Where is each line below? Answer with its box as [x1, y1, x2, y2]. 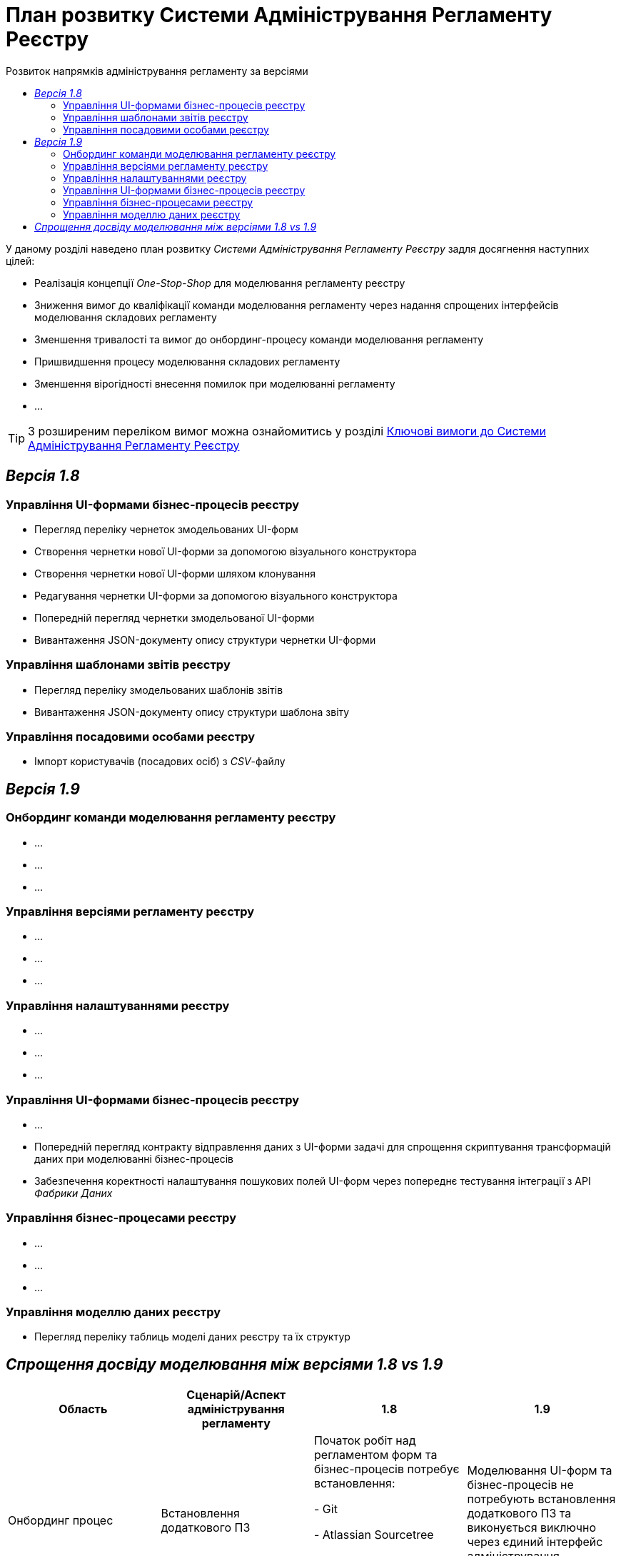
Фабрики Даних [34, 1186, 113, 1199]
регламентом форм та [314, 1448, 438, 1462]
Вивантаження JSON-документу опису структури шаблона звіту [34, 705, 350, 718]
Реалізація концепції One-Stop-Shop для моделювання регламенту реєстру [34, 276, 405, 289]
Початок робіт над [314, 1433, 416, 1448]
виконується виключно [467, 1520, 597, 1535]
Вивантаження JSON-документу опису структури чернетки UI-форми [34, 633, 376, 646]
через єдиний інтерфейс [467, 1535, 603, 1550]
